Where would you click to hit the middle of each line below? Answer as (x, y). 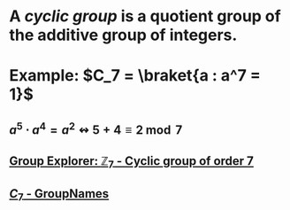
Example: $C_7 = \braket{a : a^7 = (135, 76)
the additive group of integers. (123, 35)
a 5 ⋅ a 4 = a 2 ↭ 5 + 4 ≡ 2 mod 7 (96, 128)
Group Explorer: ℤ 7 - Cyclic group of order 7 (132, 162)
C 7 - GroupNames (59, 194)
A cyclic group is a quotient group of (145, 16)
